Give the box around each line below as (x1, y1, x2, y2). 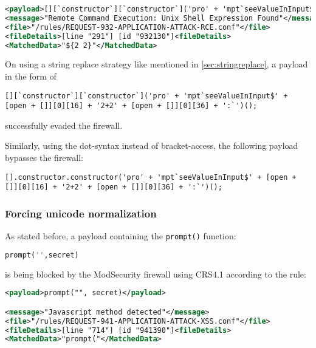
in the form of (5, 69, 57, 82)
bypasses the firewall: (5, 151, 83, 164)
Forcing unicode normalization (5, 205, 157, 220)
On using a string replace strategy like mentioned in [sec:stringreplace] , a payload (5, 58, 308, 70)
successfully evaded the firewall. (5, 118, 123, 131)
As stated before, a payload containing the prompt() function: (5, 230, 236, 242)
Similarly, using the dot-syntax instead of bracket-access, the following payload (5, 139, 298, 152)
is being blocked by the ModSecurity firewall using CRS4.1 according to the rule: (5, 267, 306, 280)
